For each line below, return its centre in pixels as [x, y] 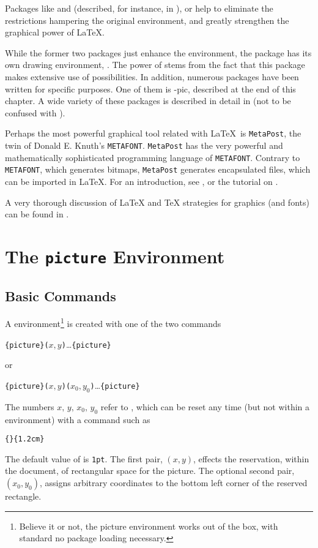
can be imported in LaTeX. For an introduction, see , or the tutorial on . [142, 181]
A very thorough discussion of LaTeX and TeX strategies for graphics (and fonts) [157, 202]
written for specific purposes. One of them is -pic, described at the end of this [150, 88]
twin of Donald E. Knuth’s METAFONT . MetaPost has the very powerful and [144, 145]
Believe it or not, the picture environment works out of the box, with [149, 526]
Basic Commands [61, 295]
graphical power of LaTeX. [55, 32]
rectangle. [23, 496]
